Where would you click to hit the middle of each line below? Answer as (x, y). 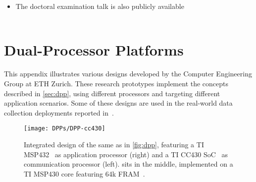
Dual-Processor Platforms (94, 50)
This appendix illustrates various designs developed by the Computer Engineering (128, 74)
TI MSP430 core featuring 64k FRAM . (84, 173)
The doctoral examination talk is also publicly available (100, 6)
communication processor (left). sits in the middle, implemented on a (128, 164)
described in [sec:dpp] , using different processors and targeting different (112, 93)
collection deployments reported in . (59, 112)
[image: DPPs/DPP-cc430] (65, 129)
